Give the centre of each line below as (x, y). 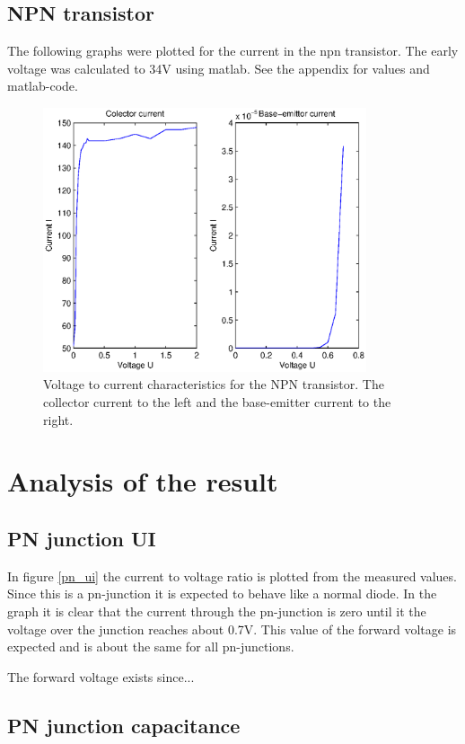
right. (58, 419)
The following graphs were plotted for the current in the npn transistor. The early (233, 51)
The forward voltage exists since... (101, 676)
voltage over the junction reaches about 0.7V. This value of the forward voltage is (232, 629)
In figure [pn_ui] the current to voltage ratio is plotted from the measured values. (232, 576)
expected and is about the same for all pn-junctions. (151, 647)
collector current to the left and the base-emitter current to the (217, 402)
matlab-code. (43, 86)
